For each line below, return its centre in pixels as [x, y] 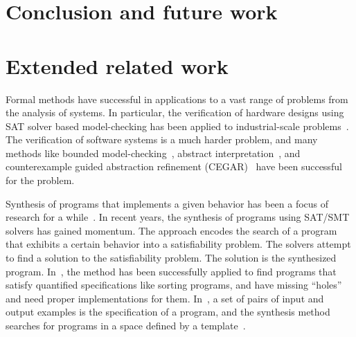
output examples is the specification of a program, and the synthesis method [168, 312]
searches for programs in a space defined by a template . [126, 325]
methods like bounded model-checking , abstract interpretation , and [153, 153]
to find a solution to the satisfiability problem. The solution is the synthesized [171, 258]
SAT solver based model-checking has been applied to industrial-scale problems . [177, 126]
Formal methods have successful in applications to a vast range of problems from [177, 99]
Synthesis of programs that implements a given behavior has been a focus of [167, 203]
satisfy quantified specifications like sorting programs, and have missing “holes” [174, 285]
